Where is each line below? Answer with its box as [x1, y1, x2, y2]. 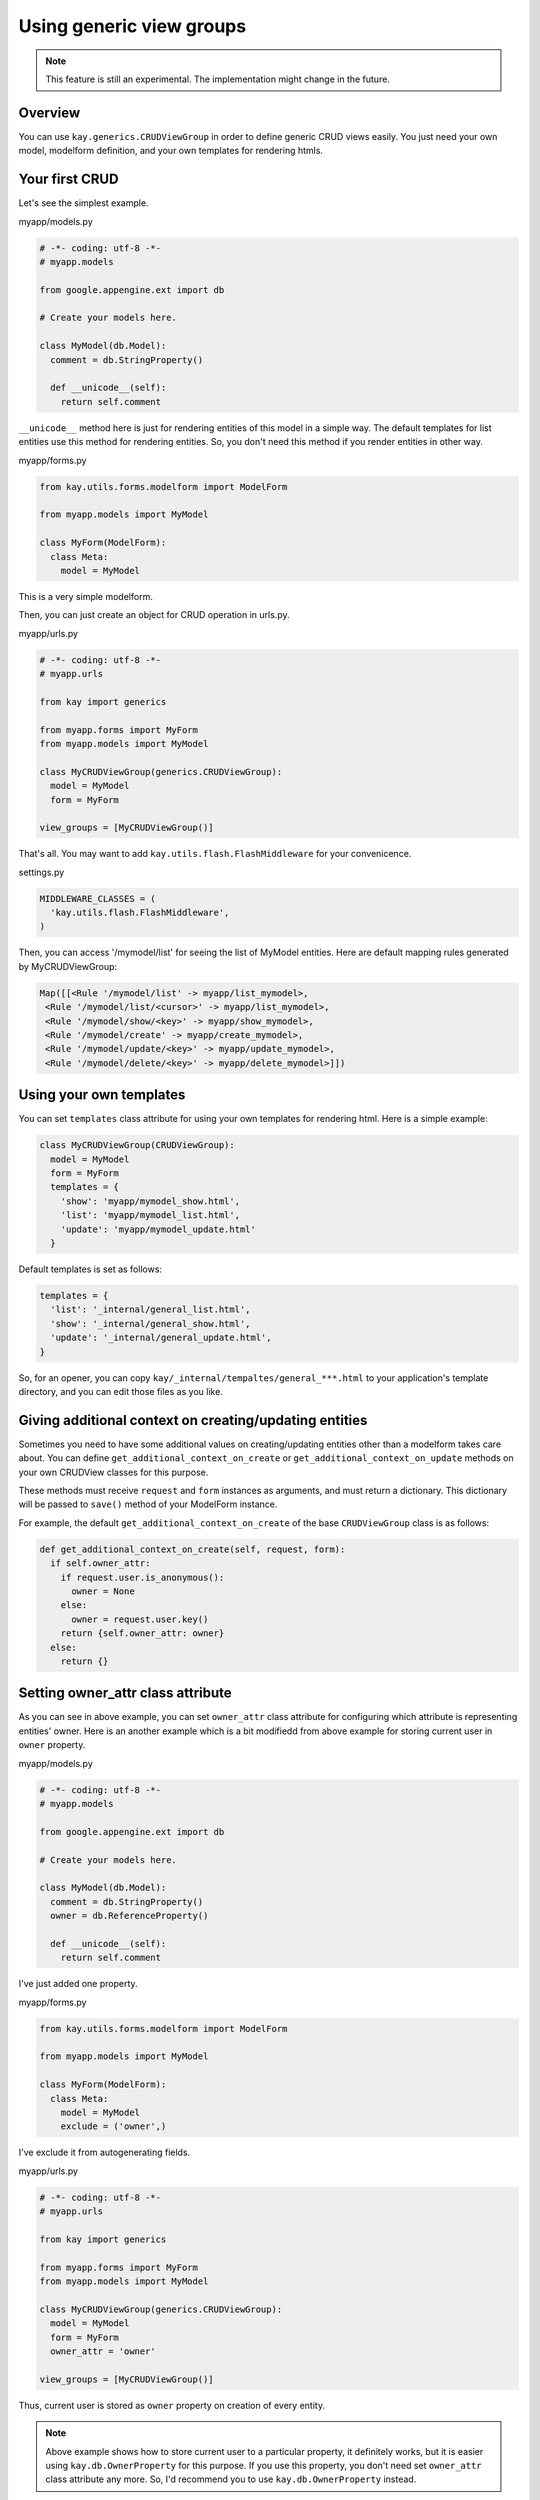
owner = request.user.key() [71, 1613, 209, 1625]
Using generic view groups [18, 15, 247, 37]
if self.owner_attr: [50, 1558, 151, 1569]
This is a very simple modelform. [18, 590, 154, 602]
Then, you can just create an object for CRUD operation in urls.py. [18, 609, 290, 621]
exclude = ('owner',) [60, 2121, 167, 2132]
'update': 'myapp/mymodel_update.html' [60, 1223, 257, 1235]
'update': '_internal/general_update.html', [50, 1332, 272, 1344]
